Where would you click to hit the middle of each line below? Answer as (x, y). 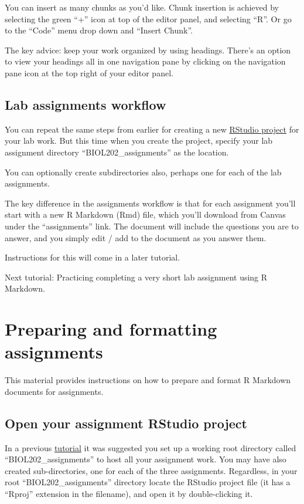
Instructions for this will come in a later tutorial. (93, 257)
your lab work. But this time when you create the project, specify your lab (139, 141)
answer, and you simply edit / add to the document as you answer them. (136, 237)
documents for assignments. (54, 391)
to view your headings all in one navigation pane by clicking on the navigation (145, 61)
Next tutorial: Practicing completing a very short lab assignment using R (136, 277)
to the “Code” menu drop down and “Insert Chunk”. (99, 30)
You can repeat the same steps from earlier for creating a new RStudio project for (152, 129)
